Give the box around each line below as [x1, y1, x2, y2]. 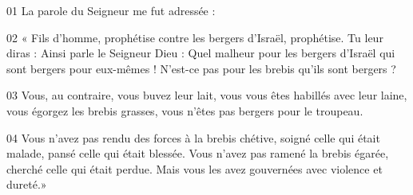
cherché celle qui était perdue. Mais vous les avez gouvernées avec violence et [6, 160, 383, 177]
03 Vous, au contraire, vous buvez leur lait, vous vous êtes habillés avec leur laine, [6, 87, 407, 103]
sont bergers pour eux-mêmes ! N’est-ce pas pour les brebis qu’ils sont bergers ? [6, 60, 396, 76]
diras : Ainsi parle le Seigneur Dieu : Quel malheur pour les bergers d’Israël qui [6, 45, 395, 61]
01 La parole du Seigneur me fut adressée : [6, 2, 216, 18]
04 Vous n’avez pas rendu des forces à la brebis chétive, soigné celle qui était [6, 129, 380, 146]
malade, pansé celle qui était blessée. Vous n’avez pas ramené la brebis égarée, [6, 145, 389, 162]
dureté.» [6, 176, 47, 193]
